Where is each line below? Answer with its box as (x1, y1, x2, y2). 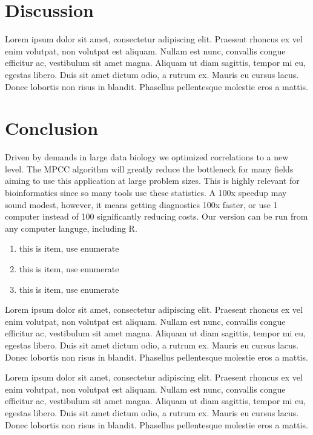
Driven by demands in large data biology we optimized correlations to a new (5, 151, 289, 163)
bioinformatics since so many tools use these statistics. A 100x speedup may (5, 186, 287, 198)
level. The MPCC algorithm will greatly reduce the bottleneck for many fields (5, 162, 294, 175)
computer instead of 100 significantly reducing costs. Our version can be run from (5, 210, 308, 223)
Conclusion (5, 116, 99, 140)
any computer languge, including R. (5, 221, 137, 234)
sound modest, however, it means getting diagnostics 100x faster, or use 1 (5, 198, 278, 211)
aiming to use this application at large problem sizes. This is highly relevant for (5, 174, 300, 187)
